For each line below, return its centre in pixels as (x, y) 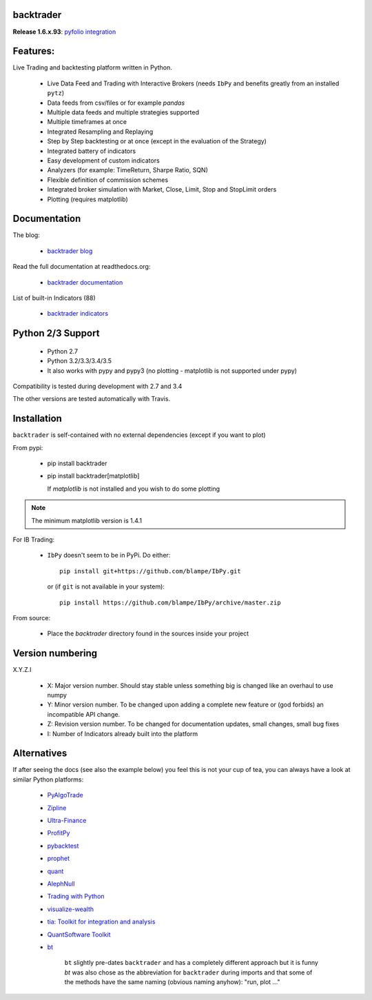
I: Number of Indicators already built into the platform (123, 733)
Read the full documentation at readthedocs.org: (82, 267)
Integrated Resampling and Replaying (100, 132)
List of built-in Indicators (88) (54, 298)
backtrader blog (70, 251)
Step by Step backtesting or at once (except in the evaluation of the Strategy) (157, 141)
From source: (32, 618)
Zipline (57, 808)
